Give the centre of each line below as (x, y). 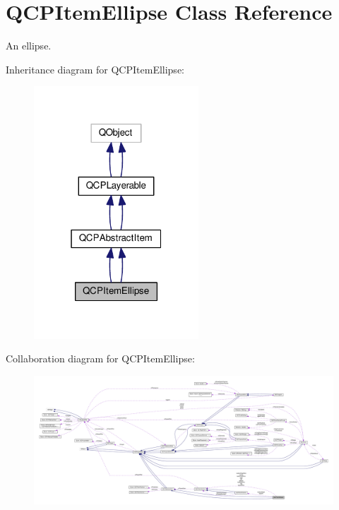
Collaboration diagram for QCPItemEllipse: (100, 358)
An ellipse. (29, 46)
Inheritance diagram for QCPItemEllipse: (95, 69)
